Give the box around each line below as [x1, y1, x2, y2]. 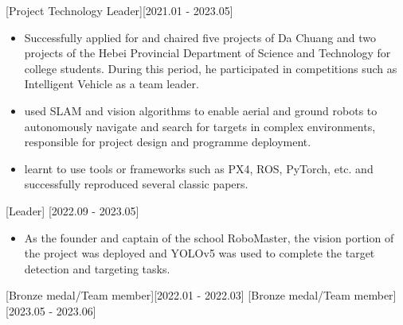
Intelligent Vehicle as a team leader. [24, 75, 199, 92]
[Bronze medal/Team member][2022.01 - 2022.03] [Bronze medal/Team [6, 287, 350, 304]
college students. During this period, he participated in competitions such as [24, 60, 397, 76]
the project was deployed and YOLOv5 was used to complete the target [24, 245, 375, 261]
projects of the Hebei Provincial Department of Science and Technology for [24, 44, 391, 61]
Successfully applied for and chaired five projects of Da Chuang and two [24, 29, 376, 45]
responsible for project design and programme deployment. [24, 133, 311, 150]
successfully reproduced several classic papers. [24, 176, 248, 192]
